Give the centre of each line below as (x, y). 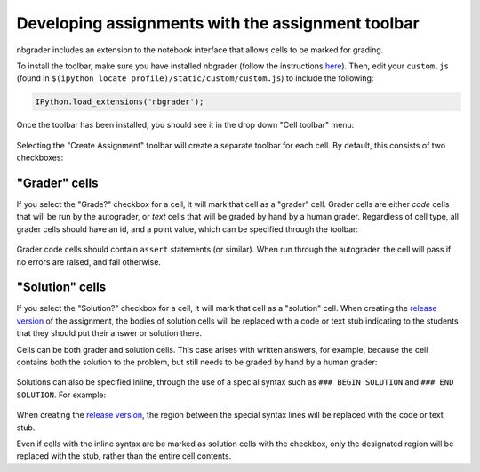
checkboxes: (40, 158)
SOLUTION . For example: (61, 395)
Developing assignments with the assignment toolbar (218, 23)
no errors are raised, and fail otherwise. (89, 261)
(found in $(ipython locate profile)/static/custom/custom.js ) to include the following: (195, 78)
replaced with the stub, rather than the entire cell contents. (124, 456)
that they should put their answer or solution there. (109, 333)
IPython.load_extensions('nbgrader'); (120, 102)
